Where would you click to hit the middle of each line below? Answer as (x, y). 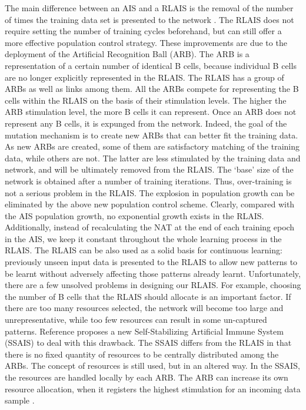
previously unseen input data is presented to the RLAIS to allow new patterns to (151, 262)
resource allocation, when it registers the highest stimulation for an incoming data (153, 388)
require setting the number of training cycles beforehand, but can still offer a (143, 31)
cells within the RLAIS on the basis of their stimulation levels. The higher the (146, 100)
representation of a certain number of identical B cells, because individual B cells (151, 65)
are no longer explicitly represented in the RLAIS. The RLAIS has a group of (144, 77)
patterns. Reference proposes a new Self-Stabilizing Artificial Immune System (144, 331)
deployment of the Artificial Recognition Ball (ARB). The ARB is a (127, 54)
